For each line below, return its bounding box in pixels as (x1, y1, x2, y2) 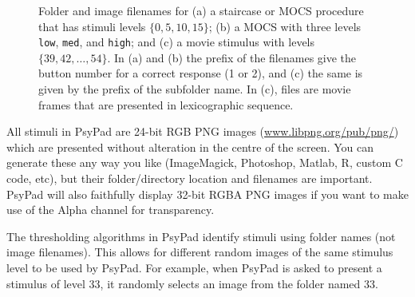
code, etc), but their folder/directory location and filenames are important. (6, 170, 373, 186)
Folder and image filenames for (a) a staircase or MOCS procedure (38, 2, 364, 18)
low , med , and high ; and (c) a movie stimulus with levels (38, 34, 315, 50)
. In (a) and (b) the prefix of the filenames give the (107, 49, 357, 65)
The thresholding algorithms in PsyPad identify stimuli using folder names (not (6, 228, 396, 244)
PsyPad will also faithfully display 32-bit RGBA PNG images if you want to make (6, 185, 409, 202)
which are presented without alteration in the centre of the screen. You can (6, 138, 373, 155)
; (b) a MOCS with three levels (208, 18, 362, 34)
